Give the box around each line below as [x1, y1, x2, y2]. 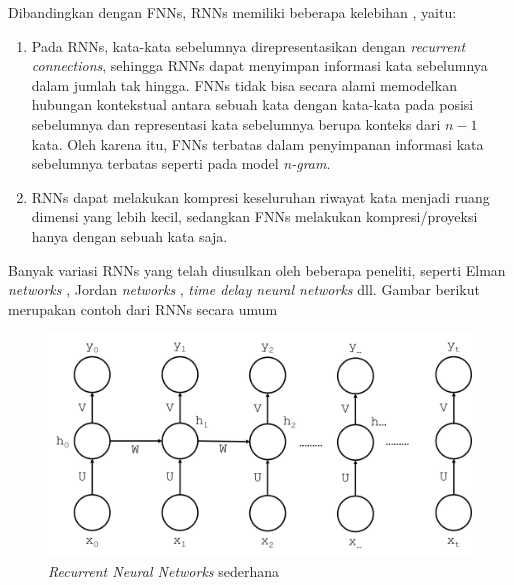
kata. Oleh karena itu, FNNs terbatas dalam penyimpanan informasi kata [31, 133, 484, 154]
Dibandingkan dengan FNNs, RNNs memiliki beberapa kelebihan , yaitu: [8, 2, 457, 22]
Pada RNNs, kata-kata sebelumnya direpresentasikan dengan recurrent [31, 35, 466, 56]
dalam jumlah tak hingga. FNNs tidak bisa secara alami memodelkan [31, 74, 457, 95]
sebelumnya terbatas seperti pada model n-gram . [31, 153, 331, 174]
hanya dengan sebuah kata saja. [31, 225, 228, 246]
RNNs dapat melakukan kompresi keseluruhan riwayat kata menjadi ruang [31, 186, 490, 207]
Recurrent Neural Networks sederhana [48, 560, 280, 581]
